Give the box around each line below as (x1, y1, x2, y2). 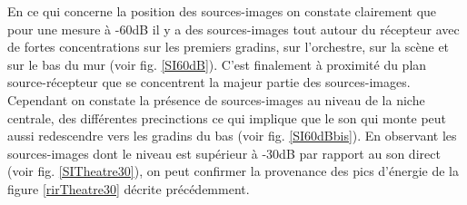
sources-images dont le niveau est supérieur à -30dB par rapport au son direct (7, 143, 441, 162)
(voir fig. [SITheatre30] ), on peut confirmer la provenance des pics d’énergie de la (7, 161, 460, 181)
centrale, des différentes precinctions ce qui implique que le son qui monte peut (7, 108, 447, 127)
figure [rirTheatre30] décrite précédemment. (7, 179, 250, 198)
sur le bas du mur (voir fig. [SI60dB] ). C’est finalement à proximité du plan (7, 54, 427, 73)
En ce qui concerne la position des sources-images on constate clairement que (7, 2, 437, 20)
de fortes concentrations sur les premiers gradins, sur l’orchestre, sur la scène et (7, 37, 450, 56)
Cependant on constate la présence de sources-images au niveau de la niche (7, 90, 425, 109)
